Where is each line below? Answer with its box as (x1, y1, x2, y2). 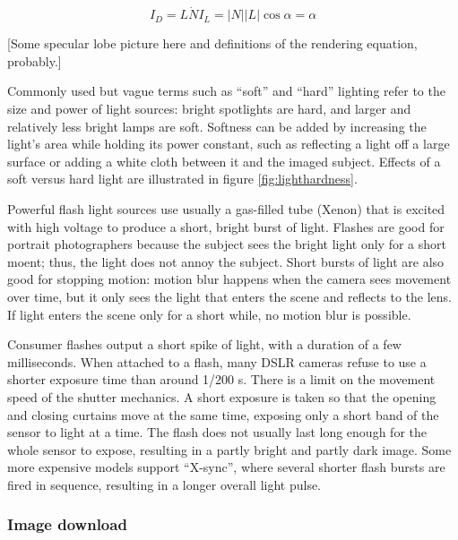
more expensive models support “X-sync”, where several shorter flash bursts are (7, 458, 445, 476)
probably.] (7, 51, 62, 70)
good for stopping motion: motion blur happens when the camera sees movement (7, 270, 452, 288)
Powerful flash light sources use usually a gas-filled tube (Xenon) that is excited (7, 199, 445, 218)
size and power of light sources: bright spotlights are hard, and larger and (7, 99, 411, 117)
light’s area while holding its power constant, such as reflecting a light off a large (7, 134, 450, 153)
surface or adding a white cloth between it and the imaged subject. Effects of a (7, 151, 441, 170)
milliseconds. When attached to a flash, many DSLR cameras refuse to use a (7, 352, 427, 371)
